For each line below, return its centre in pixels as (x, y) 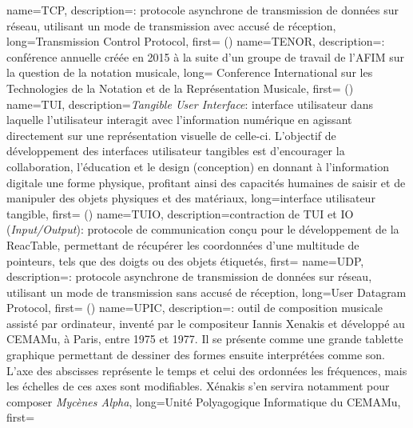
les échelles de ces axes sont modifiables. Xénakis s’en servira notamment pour (198, 386)
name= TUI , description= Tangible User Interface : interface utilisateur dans (190, 104)
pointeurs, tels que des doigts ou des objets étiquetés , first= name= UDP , (185, 260)
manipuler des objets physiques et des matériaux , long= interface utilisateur (191, 198)
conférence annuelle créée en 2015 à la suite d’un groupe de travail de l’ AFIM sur (205, 56)
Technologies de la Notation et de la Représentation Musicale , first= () (180, 88)
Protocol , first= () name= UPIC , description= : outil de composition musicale (195, 308)
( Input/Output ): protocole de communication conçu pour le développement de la (203, 229)
